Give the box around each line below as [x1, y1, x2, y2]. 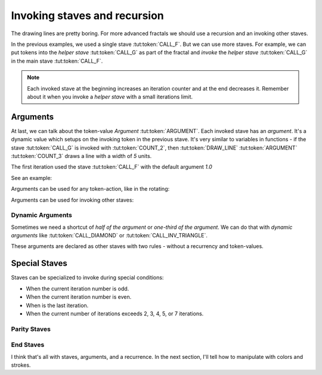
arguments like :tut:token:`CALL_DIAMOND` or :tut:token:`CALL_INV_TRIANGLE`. [11, 232, 208, 239]
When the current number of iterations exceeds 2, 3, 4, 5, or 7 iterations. [26, 310, 204, 317]
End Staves [11, 340, 45, 349]
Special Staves [11, 258, 68, 268]
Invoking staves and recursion [11, 9, 164, 22]
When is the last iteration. [26, 302, 89, 309]
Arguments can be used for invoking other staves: [11, 196, 134, 203]
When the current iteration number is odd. [26, 285, 129, 292]
